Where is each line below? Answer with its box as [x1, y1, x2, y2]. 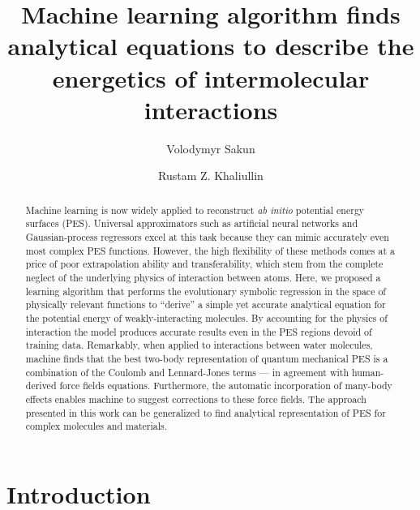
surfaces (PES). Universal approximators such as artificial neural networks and [25, 216, 358, 230]
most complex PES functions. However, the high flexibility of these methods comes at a [25, 243, 395, 257]
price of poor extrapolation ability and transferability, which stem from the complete [25, 257, 384, 271]
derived [25, 379, 57, 392]
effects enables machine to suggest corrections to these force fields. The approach [25, 392, 366, 405]
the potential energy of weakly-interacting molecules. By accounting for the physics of [25, 311, 388, 324]
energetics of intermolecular [52, 61, 370, 94]
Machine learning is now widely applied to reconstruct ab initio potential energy [25, 203, 365, 216]
